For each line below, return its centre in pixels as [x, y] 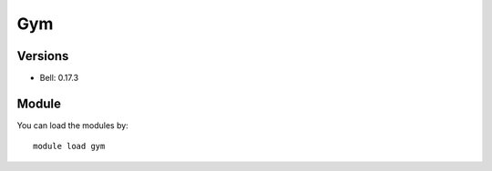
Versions [43, 56]
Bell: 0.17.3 [59, 78]
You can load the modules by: [73, 125]
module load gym [69, 146]
